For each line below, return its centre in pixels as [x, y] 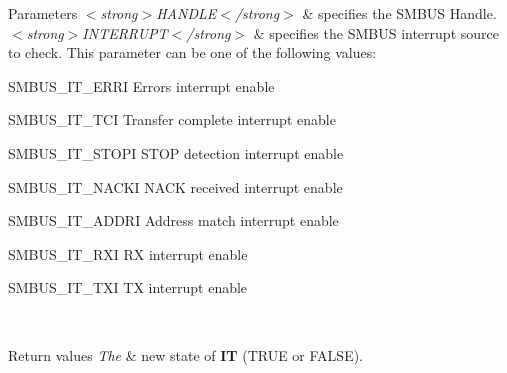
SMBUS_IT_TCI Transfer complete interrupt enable [172, 119]
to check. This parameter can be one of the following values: [192, 52]
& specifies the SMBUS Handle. [399, 13]
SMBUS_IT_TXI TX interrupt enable [128, 287]
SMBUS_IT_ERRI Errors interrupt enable [141, 85]
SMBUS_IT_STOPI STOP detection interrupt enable [176, 152]
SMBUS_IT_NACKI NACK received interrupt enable [175, 186]
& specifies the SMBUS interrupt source [376, 32]
